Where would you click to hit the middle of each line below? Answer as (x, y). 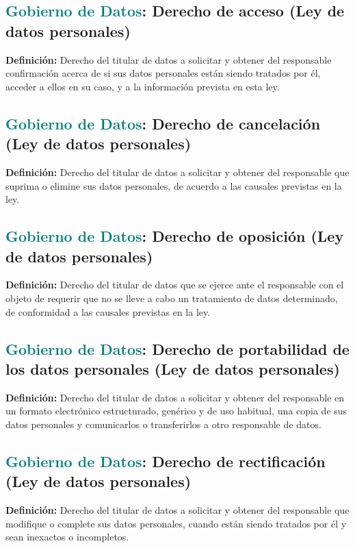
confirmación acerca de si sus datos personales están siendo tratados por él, (163, 73)
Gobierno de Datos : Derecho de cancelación (163, 123)
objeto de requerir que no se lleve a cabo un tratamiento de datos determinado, (172, 298)
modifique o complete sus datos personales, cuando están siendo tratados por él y (176, 523)
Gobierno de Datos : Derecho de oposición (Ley (175, 236)
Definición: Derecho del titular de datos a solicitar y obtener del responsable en (175, 397)
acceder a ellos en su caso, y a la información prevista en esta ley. (143, 86)
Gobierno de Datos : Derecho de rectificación (166, 461)
